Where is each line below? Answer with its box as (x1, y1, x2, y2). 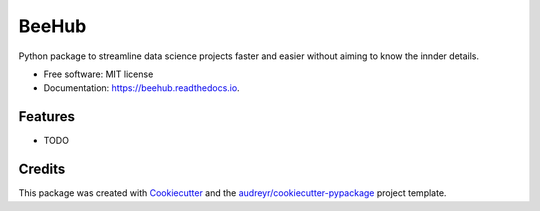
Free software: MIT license (43, 68, 154, 80)
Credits (18, 161, 66, 178)
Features (18, 108, 75, 125)
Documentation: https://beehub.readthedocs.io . (43, 82, 240, 94)
